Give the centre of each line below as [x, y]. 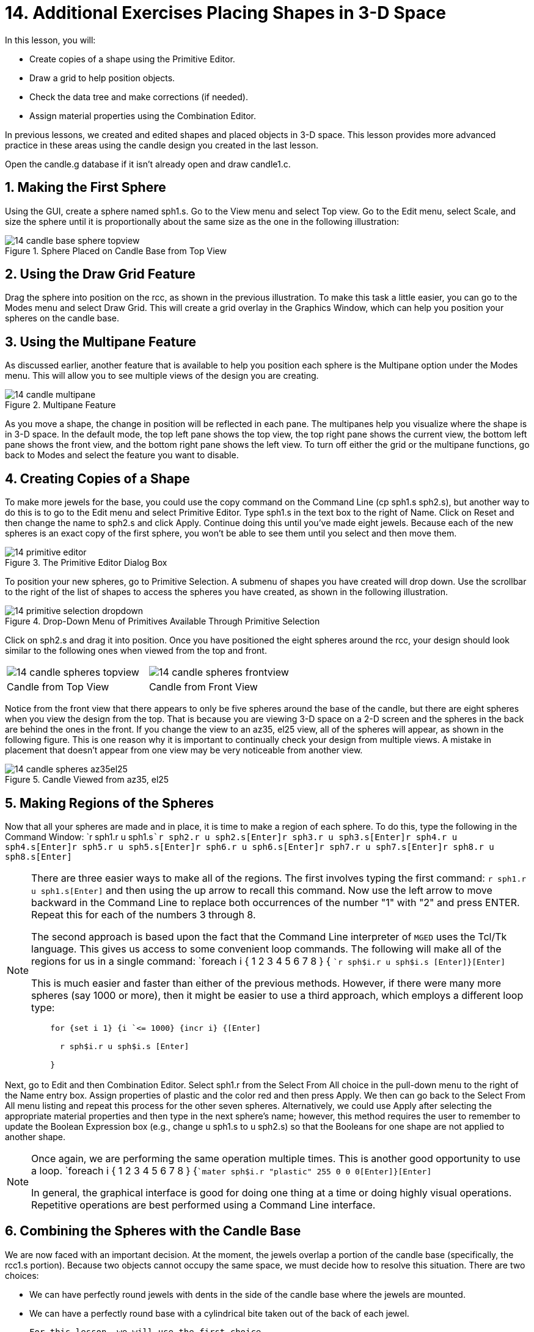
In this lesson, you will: [50, 40]
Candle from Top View [58, 687]
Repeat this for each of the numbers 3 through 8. [144, 914]
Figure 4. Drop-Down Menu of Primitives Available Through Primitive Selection [163, 621]
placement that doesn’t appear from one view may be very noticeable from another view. [184, 750]
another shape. [35, 1136]
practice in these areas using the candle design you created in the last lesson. [162, 145]
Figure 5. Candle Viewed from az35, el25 [87, 780]
